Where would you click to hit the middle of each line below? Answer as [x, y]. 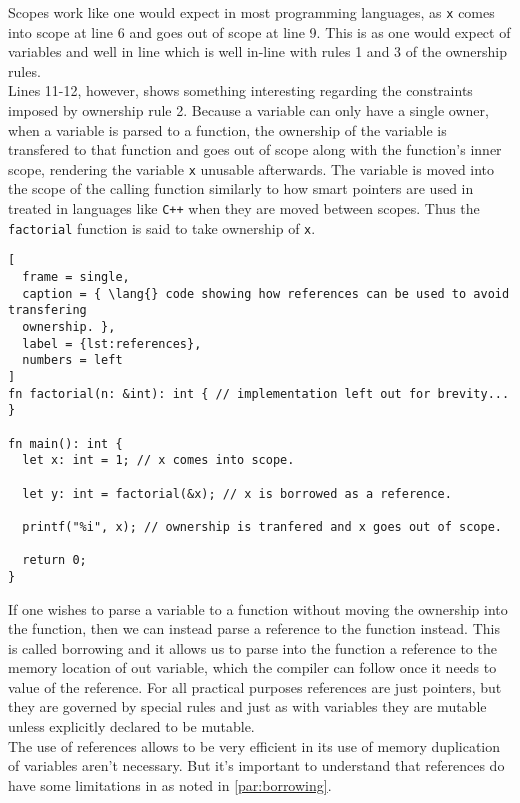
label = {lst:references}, [112, 343]
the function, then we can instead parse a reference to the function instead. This [254, 628]
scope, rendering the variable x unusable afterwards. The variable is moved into [251, 168]
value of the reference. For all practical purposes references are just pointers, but [255, 686]
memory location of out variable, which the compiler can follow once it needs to [252, 667]
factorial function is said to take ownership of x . [162, 227]
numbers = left [72, 360]
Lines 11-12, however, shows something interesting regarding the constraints [240, 90]
